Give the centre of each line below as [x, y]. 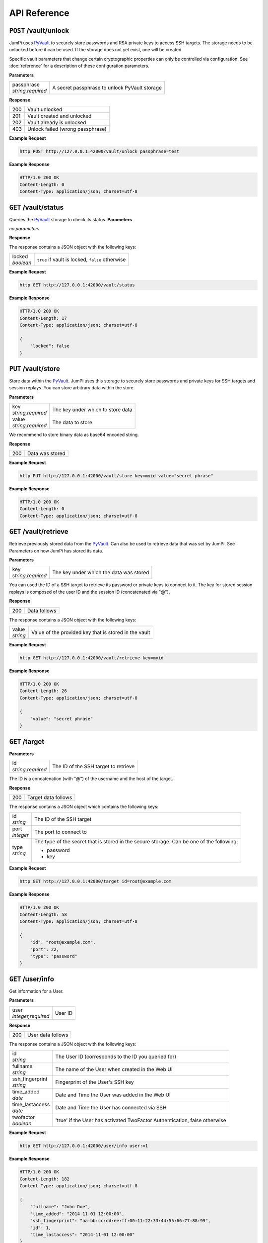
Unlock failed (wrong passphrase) [67, 129]
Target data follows [50, 797]
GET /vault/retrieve [39, 532]
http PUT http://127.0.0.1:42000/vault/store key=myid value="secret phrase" [116, 476]
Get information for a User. [36, 991]
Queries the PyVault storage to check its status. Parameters [71, 219]
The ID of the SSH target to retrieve [94, 767]
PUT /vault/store [35, 369]
